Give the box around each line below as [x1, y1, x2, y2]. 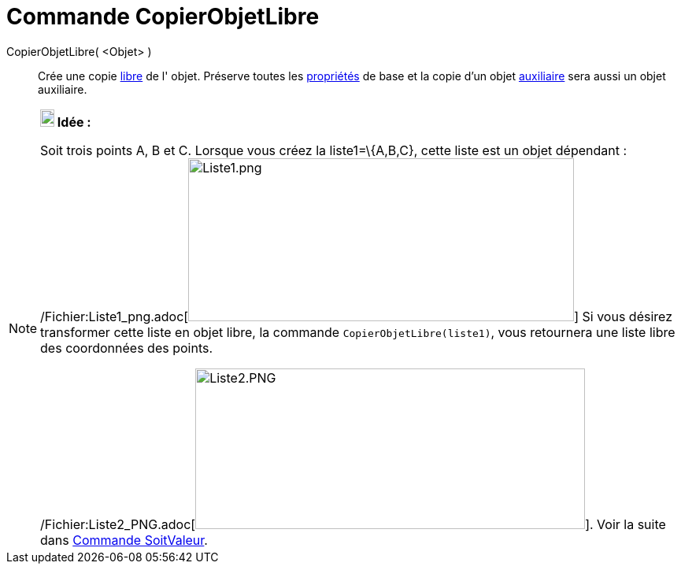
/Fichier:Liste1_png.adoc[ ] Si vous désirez [40, 308, 672, 324]
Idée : [57, 113, 91, 130]
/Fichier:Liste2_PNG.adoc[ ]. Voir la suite [40, 516, 666, 532]
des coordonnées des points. [40, 339, 213, 356]
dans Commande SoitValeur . [40, 531, 208, 548]
